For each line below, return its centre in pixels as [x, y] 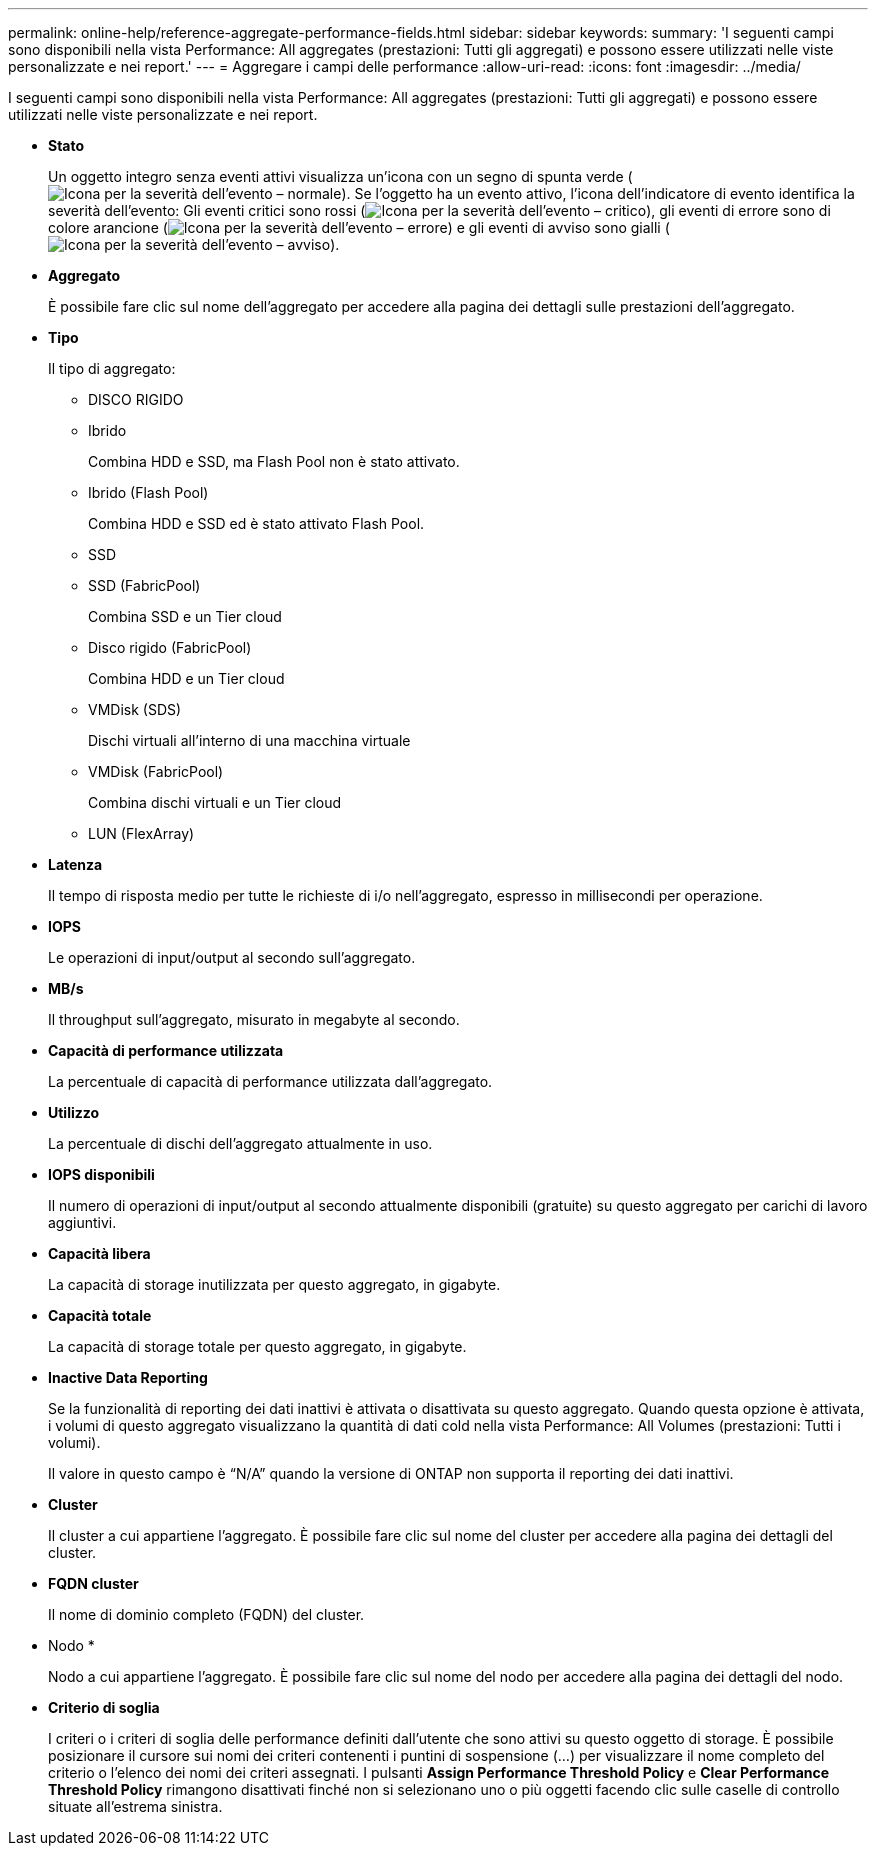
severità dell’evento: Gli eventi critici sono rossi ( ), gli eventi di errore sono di [439, 210]
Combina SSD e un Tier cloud [185, 616]
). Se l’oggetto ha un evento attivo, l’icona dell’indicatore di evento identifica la [598, 193]
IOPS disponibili [101, 1174]
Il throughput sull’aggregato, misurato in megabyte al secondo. [254, 1019]
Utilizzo [74, 1112]
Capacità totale [100, 1315]
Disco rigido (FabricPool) [170, 647]
